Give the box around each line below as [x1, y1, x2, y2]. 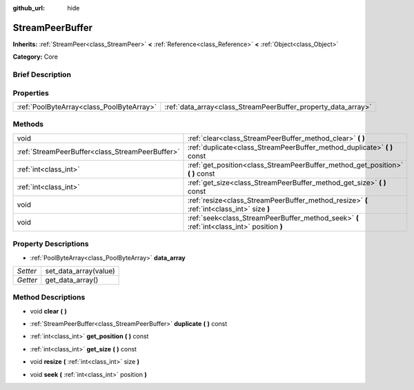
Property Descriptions [12, 239, 89, 249]
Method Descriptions [12, 293, 86, 302]
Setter [17, 266, 37, 276]
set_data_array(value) [45, 266, 115, 276]
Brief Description [12, 70, 72, 79]
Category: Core [12, 52, 59, 61]
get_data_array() [45, 275, 99, 285]
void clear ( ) [30, 307, 67, 315]
